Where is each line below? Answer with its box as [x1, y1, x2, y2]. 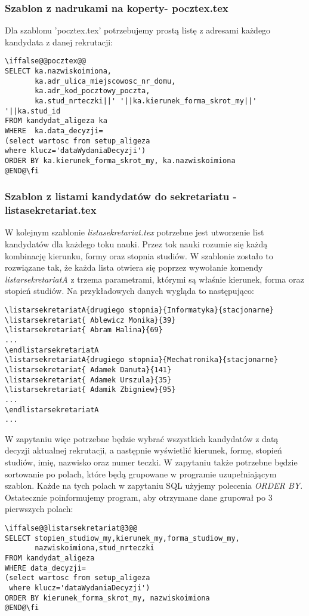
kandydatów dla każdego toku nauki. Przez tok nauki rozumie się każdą [5, 238, 268, 250]
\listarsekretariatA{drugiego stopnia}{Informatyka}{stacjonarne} [5, 305, 274, 314]
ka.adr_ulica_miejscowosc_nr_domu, [35, 76, 176, 85]
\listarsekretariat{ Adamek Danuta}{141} [5, 365, 172, 374]
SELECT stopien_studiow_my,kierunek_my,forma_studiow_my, [5, 534, 240, 543]
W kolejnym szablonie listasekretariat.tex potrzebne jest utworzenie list [5, 226, 264, 238]
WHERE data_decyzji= [5, 563, 86, 572]
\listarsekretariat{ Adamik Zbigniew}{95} [5, 385, 176, 394]
